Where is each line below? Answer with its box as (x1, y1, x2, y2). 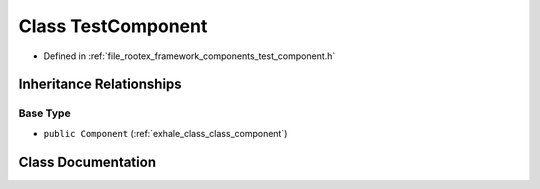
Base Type (18, 106, 71, 120)
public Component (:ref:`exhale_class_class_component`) (43, 127, 288, 139)
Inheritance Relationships (18, 76, 182, 93)
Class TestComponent (18, 15, 208, 37)
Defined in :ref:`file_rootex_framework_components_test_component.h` (43, 50, 336, 62)
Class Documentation (18, 153, 157, 170)
